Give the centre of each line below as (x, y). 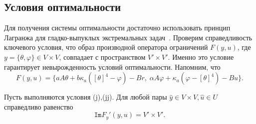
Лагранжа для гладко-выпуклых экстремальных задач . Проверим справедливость (128, 37)
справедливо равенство (39, 106)
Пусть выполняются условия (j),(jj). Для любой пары (86, 97)
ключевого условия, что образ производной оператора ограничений (106, 47)
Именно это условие (203, 57)
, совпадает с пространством (102, 57)
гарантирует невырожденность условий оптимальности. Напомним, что (112, 66)
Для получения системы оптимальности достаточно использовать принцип (117, 28)
